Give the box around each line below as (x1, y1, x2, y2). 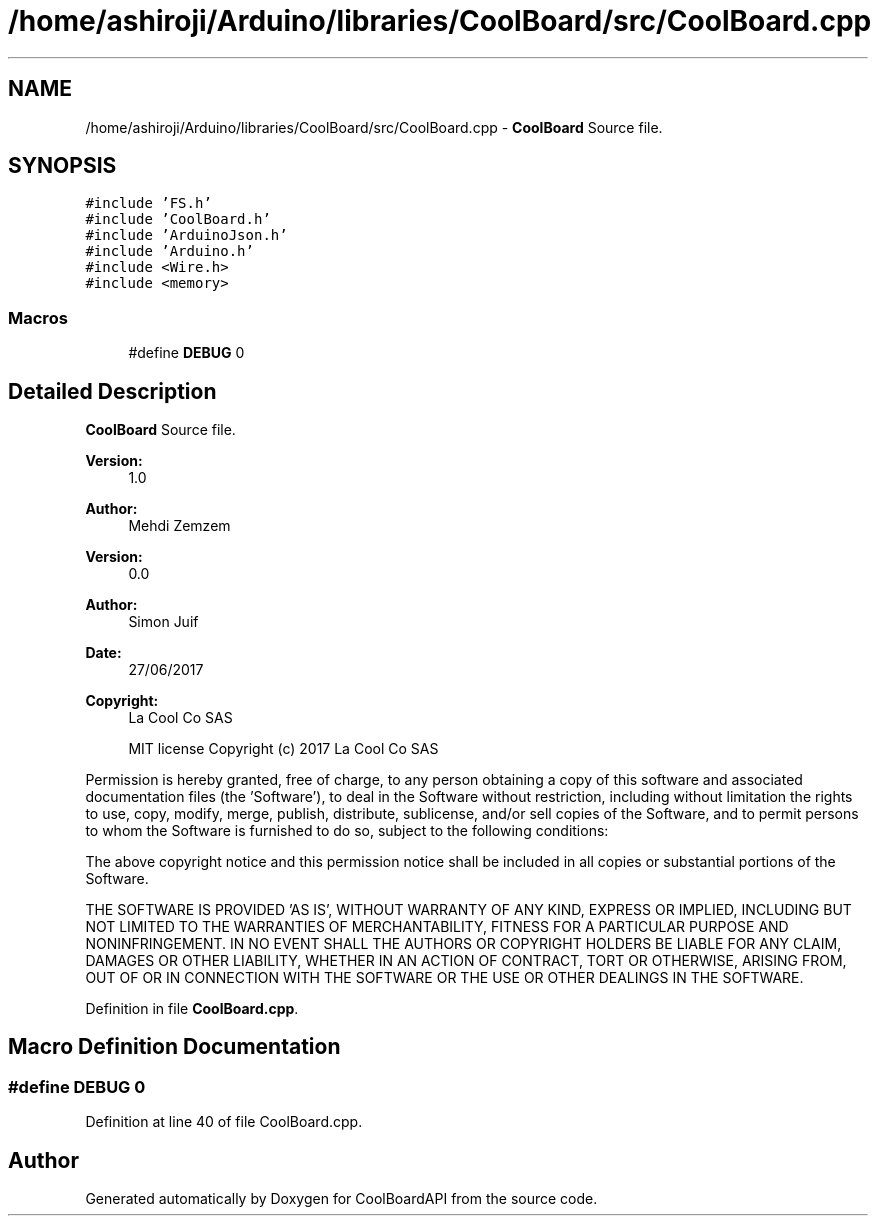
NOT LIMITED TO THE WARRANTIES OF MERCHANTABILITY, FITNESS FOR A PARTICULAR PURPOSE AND (85, 918, 789, 936)
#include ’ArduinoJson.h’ (85, 227, 288, 244)
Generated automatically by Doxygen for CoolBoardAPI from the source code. (85, 1190, 598, 1208)
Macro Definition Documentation (8, 1034, 341, 1060)
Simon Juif (128, 613, 199, 631)
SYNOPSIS (8, 153, 117, 179)
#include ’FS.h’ (85, 195, 212, 212)
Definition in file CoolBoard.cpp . (85, 1000, 299, 1018)
